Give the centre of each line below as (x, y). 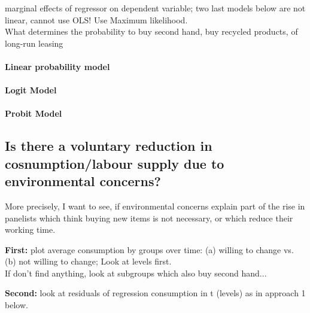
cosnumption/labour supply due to (115, 163)
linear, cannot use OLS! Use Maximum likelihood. (96, 19)
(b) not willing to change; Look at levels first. (88, 261)
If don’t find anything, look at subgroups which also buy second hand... (136, 273)
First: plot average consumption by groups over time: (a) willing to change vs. (149, 249)
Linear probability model (57, 66)
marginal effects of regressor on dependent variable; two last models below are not (155, 8)
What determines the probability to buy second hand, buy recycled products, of (151, 31)
